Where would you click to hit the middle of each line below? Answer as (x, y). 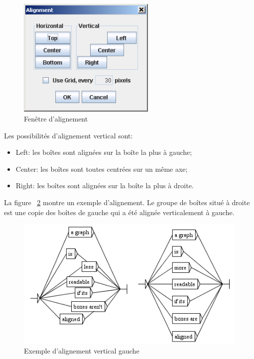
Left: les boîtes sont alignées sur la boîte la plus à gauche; (104, 152)
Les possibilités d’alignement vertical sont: (68, 135)
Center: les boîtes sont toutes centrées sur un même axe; (102, 169)
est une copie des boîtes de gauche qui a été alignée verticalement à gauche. (119, 212)
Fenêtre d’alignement (56, 118)
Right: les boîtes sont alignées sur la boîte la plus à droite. (105, 185)
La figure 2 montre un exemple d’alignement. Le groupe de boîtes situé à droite (127, 202)
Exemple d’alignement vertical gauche (82, 351)
